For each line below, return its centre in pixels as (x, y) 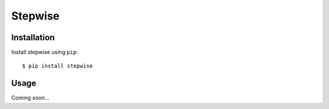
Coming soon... (30, 98)
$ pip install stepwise (58, 66)
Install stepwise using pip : (45, 52)
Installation (33, 37)
